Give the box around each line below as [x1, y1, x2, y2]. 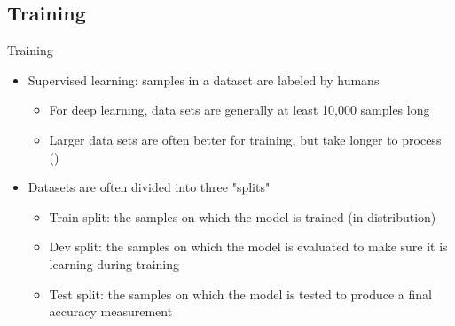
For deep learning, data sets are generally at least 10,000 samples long [49, 100, 430, 119]
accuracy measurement [49, 302, 173, 321]
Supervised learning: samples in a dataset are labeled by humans [27, 70, 380, 89]
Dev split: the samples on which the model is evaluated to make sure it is [49, 237, 448, 256]
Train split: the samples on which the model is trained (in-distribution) [49, 207, 436, 226]
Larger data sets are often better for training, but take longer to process [49, 130, 442, 148]
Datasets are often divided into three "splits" [27, 178, 271, 196]
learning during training [49, 254, 179, 273]
